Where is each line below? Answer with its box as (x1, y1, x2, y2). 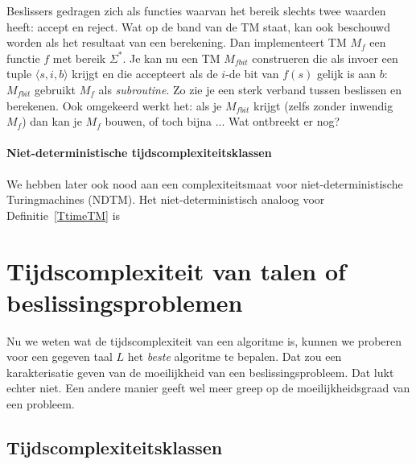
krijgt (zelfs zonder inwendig (253, 97, 393, 114)
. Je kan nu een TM (122, 49, 220, 66)
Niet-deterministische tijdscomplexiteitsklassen (6, 144, 272, 161)
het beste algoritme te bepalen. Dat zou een (127, 348, 342, 365)
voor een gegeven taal (6, 348, 113, 365)
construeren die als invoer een (252, 49, 398, 66)
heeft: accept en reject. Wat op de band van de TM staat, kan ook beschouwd (6, 18, 390, 35)
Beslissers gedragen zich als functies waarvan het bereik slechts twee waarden (6, 2, 386, 19)
